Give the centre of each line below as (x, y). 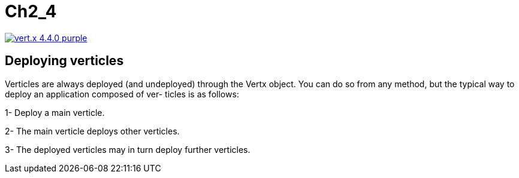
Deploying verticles (64, 61)
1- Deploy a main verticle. (55, 112)
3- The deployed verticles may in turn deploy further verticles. (128, 149)
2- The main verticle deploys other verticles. (92, 131)
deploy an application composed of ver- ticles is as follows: (122, 94)
